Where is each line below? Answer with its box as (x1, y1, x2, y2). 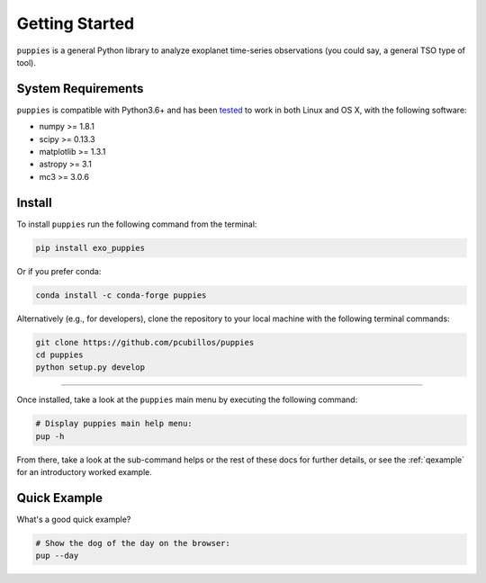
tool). (16, 57, 36, 67)
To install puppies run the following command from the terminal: (16, 219, 257, 229)
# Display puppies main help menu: (35, 418, 193, 429)
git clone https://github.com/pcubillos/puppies (35, 337, 255, 347)
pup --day (35, 551, 79, 561)
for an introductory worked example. (16, 467, 153, 478)
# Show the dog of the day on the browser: (35, 538, 231, 549)
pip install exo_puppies (35, 243, 146, 253)
